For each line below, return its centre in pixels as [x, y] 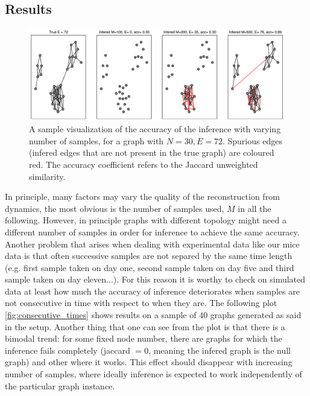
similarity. [47, 176]
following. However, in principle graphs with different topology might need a [146, 220]
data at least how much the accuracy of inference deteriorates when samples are [152, 291]
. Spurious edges [252, 140]
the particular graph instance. [60, 385]
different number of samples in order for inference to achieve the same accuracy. [152, 232]
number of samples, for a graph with [96, 140]
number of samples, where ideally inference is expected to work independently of [153, 374]
